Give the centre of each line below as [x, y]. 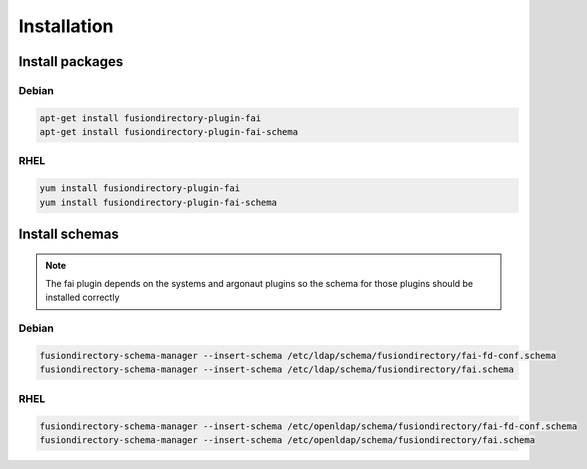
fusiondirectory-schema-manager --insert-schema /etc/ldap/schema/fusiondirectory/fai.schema [277, 369]
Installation [66, 26]
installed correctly [82, 297]
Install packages [71, 61]
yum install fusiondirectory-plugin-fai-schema [158, 202]
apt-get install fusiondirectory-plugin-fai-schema [169, 132]
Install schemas [68, 234]
